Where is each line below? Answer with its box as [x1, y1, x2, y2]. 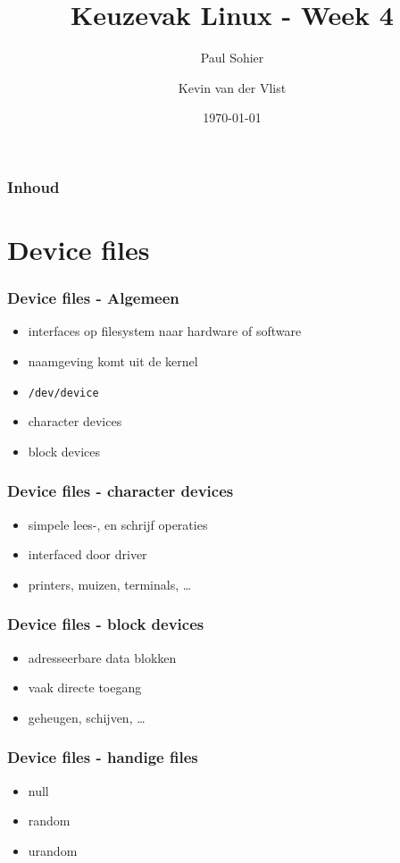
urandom [28, 841, 78, 859]
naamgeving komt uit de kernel [28, 352, 198, 371]
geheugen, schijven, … [28, 708, 146, 726]
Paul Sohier [200, 48, 264, 67]
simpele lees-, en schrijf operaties [28, 515, 208, 533]
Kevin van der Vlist [178, 78, 287, 96]
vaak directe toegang [28, 678, 142, 697]
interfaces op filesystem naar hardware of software [28, 322, 302, 340]
